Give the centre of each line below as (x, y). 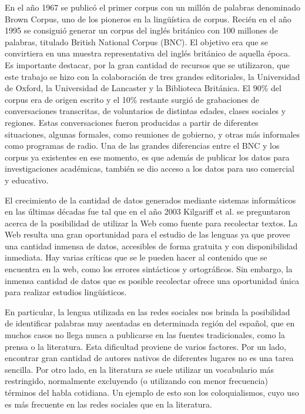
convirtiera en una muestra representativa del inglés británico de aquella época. (148, 53)
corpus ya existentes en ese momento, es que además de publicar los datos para (147, 157)
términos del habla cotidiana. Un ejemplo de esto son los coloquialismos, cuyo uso (152, 392)
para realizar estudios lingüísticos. (66, 292)
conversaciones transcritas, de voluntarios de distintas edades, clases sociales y (145, 111)
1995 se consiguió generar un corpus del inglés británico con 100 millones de (141, 30)
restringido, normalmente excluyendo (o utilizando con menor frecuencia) (136, 381)
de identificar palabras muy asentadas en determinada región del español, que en (150, 323)
